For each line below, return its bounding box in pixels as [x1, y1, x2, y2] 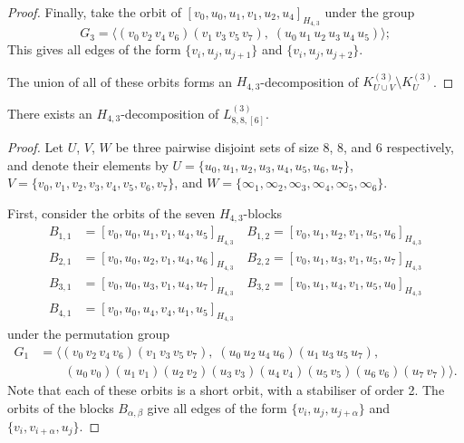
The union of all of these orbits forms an [7, 72, 233, 91]
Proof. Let [7, 138, 63, 157]
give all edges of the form [147, 398, 287, 417]
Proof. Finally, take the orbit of [7, 3, 181, 21]
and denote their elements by [7, 155, 169, 174]
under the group [324, 3, 415, 21]
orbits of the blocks [7, 398, 114, 417]
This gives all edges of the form [7, 40, 181, 59]
